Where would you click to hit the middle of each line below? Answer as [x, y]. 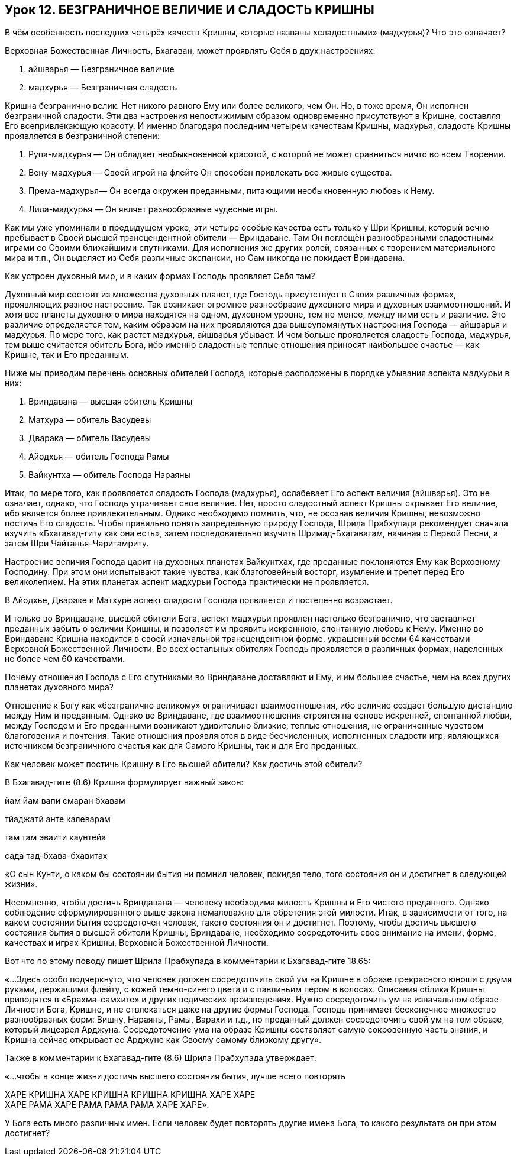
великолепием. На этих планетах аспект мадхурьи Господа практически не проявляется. [187, 582]
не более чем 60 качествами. [65, 659]
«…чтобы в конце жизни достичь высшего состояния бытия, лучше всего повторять [175, 1076]
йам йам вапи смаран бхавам [65, 801]
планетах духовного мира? [59, 687]
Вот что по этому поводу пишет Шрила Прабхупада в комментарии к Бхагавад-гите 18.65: [188, 961]
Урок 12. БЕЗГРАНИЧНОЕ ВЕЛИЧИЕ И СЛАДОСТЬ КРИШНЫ [190, 10]
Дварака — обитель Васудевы [90, 438]
